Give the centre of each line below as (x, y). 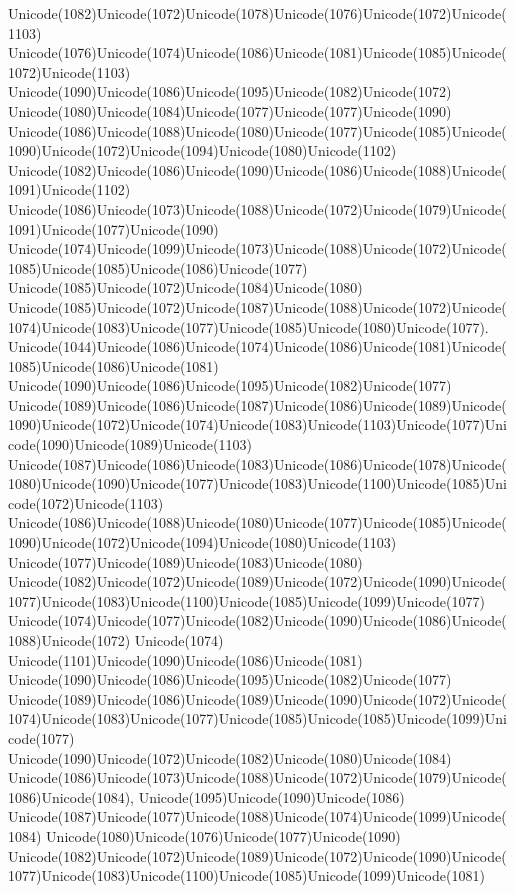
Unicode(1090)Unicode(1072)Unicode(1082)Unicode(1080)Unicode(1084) (230, 757)
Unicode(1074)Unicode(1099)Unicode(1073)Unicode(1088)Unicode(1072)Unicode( (257, 248)
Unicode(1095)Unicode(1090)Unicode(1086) (271, 796)
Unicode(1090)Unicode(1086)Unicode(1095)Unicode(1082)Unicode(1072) (230, 91)
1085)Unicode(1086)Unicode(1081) (113, 365)
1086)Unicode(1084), (71, 796)
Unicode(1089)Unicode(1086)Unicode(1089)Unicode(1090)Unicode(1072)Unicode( (257, 698)
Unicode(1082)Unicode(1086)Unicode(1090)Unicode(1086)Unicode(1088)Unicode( (257, 169)
